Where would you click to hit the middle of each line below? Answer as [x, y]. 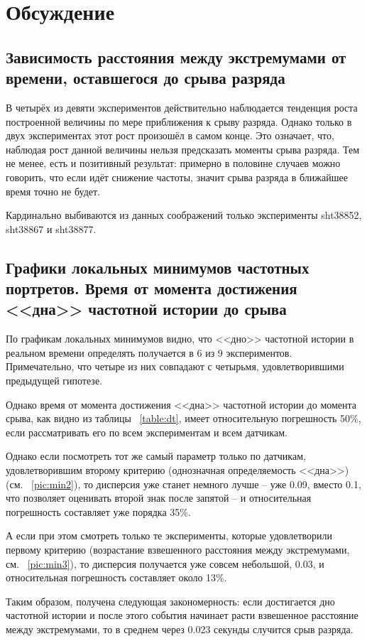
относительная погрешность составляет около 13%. [116, 577]
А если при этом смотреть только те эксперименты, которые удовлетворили [169, 535]
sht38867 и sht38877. [51, 228]
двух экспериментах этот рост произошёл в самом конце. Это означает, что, [170, 135]
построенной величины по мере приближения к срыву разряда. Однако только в [179, 121]
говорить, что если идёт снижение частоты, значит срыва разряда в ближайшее [177, 177]
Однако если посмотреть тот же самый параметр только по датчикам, [156, 456]
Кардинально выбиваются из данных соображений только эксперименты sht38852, [184, 215]
